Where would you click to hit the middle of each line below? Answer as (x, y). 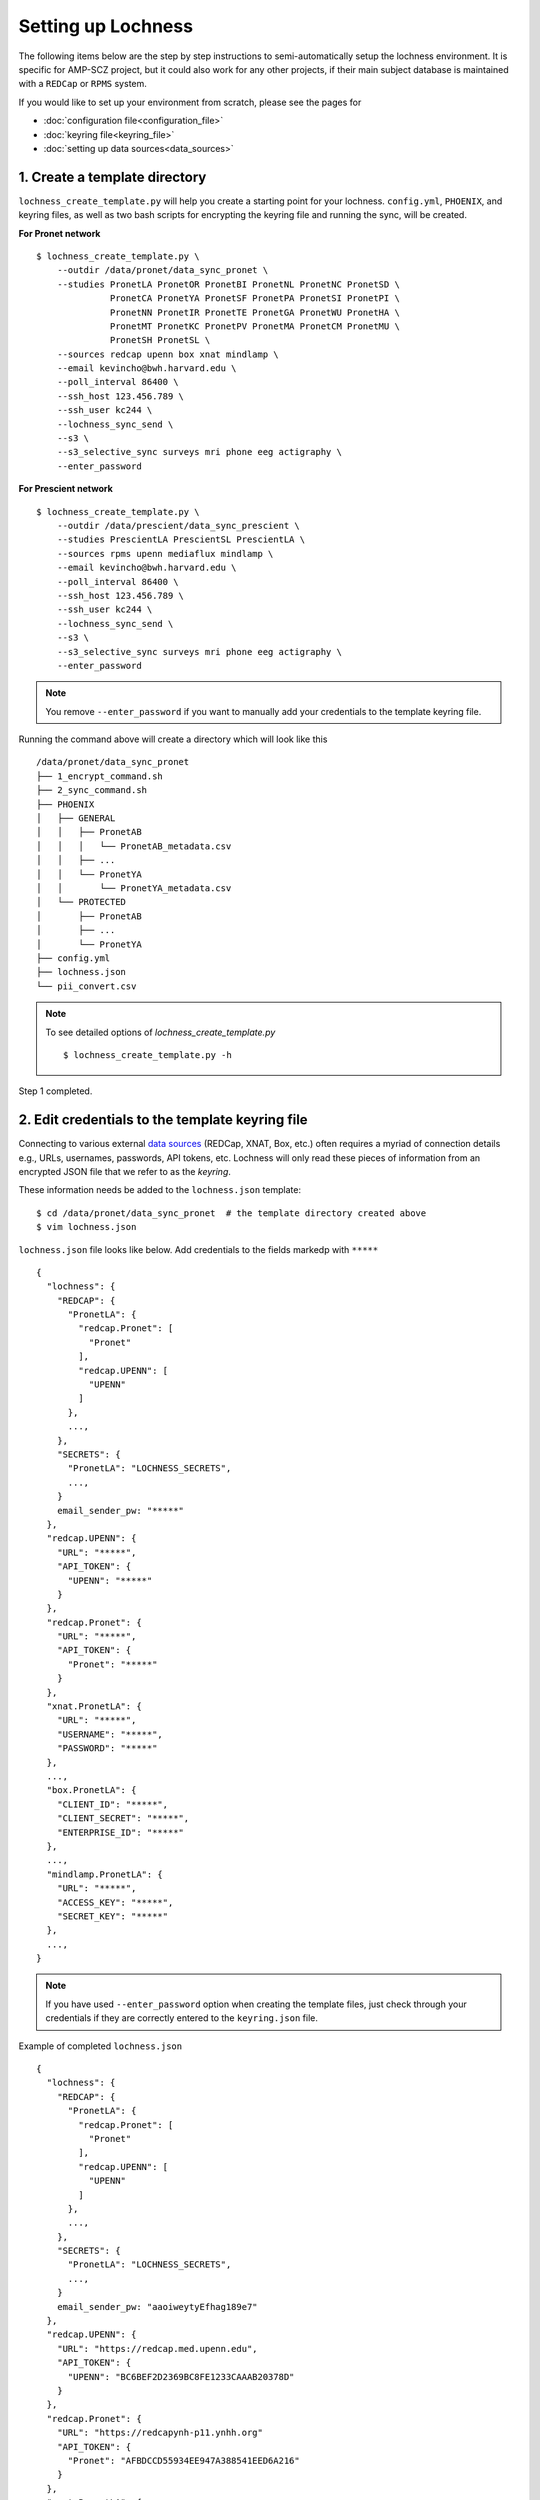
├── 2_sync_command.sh (92, 790)
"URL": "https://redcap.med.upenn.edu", (157, 2348)
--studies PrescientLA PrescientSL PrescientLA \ (180, 539)
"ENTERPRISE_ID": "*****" (120, 1832)
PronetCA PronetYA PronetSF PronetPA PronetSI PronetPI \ (255, 298)
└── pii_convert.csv (86, 986)
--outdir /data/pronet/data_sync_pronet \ (162, 270)
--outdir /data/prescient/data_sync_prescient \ (178, 525)
